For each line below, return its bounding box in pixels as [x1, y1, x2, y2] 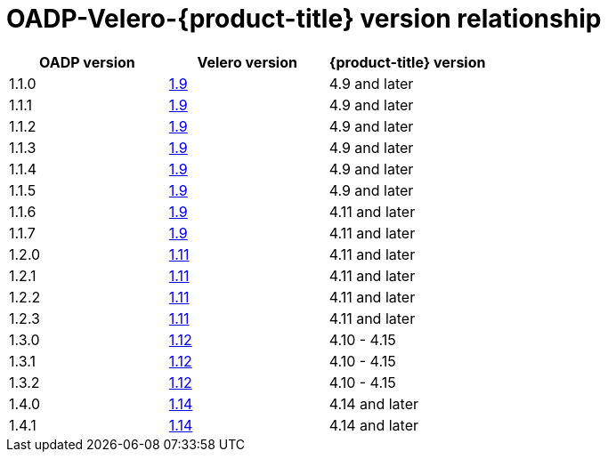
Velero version [197, 52, 297, 71]
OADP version [39, 52, 135, 71]
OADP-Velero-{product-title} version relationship [6, 4, 602, 34]
